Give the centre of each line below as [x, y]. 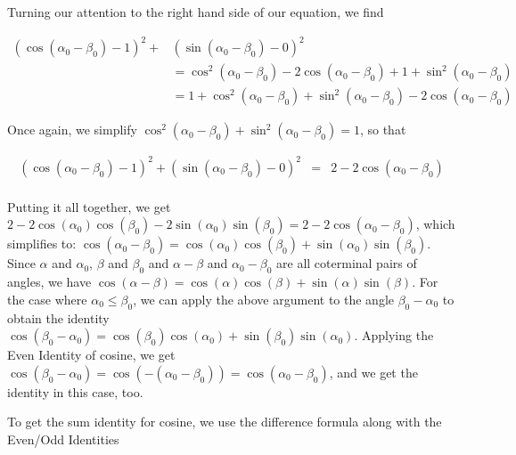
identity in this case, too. [75, 391]
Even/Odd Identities [63, 439]
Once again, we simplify [72, 130]
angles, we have [49, 282]
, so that [383, 130]
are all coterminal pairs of [347, 263]
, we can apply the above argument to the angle [263, 299]
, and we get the [373, 372]
